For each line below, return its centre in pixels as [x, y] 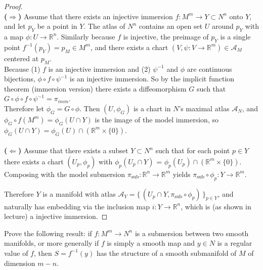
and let [15, 26]
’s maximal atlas [204, 108]
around [223, 26]
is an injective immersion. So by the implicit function [152, 79]
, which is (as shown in [216, 206]
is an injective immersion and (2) [99, 69]
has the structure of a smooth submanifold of [166, 253]
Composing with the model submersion [65, 174]
